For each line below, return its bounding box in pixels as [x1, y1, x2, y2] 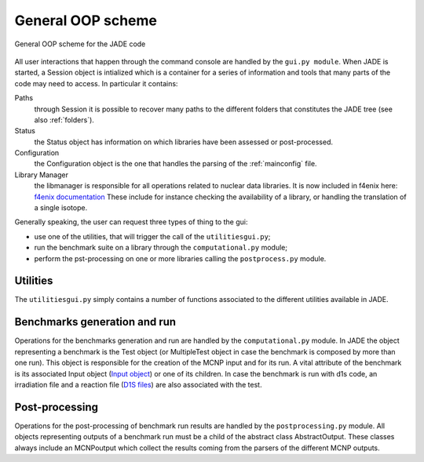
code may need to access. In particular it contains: [14, 78, 178, 88]
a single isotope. [34, 203, 88, 213]
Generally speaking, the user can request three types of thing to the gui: [14, 217, 248, 227]
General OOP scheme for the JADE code [14, 39, 146, 49]
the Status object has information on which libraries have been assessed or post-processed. [34, 137, 334, 147]
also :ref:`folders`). [34, 115, 94, 125]
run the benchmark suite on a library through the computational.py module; [34, 243, 288, 253]
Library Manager [14, 169, 68, 180]
